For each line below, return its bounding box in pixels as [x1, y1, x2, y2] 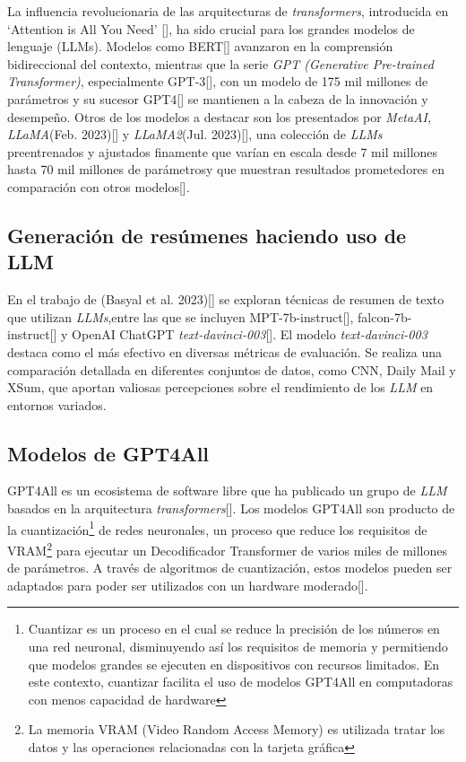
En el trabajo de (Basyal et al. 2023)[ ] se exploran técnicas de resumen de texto [7, 290, 444, 309]
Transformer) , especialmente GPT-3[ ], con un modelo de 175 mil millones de [7, 72, 428, 91]
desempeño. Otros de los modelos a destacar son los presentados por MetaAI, [7, 107, 432, 126]
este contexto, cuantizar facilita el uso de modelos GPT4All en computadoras [28, 672, 453, 691]
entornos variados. [7, 395, 107, 414]
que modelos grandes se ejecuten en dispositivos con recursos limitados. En [28, 654, 440, 673]
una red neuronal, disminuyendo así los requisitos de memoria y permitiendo [28, 636, 448, 655]
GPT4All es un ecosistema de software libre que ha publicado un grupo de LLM [7, 481, 447, 500]
